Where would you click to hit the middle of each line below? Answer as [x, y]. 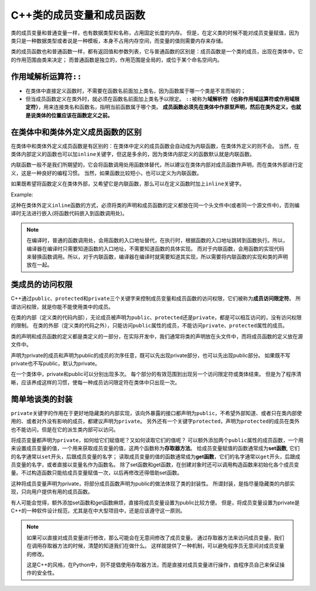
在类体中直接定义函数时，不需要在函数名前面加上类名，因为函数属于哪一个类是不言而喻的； [135, 91]
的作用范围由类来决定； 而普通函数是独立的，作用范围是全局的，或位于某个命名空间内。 [116, 60]
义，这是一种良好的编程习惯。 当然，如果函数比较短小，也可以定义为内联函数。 [106, 173]
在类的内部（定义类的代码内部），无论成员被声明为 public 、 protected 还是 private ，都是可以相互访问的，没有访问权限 [156, 317]
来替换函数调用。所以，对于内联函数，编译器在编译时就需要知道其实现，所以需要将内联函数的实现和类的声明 [157, 257]
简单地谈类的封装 [42, 399]
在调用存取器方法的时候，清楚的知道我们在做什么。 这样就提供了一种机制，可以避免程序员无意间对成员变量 [155, 546]
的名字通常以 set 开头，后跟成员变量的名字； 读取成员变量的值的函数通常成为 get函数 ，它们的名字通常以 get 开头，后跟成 [156, 457]
